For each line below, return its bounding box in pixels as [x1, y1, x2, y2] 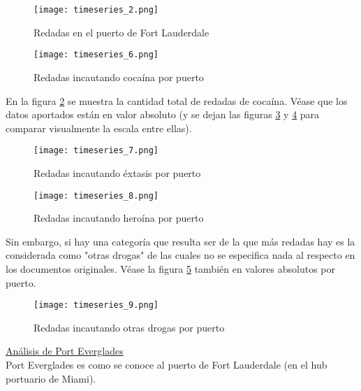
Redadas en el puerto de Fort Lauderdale [34, 24, 209, 39]
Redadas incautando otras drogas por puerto [34, 320, 225, 334]
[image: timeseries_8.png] [34, 190, 159, 201]
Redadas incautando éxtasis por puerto [34, 165, 201, 180]
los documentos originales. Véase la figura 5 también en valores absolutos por [6, 261, 336, 276]
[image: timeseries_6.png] [34, 50, 159, 60]
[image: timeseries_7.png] [34, 145, 159, 156]
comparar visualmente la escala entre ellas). [6, 120, 192, 135]
